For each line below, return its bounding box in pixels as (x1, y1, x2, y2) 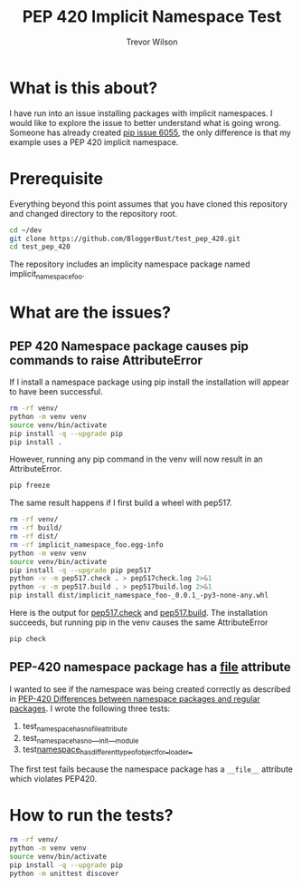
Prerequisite (9, 168, 104, 189)
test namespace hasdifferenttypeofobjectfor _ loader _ (22, 744, 193, 757)
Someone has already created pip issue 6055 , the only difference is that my (9, 127, 291, 138)
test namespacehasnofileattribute (22, 720, 128, 734)
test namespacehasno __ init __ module (22, 732, 139, 746)
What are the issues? (9, 302, 172, 323)
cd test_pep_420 (9, 242, 71, 251)
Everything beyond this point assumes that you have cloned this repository (9, 198, 288, 210)
